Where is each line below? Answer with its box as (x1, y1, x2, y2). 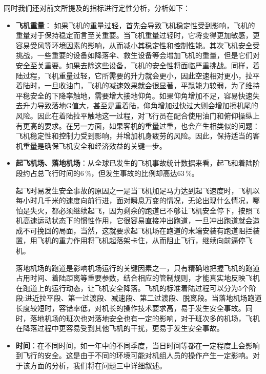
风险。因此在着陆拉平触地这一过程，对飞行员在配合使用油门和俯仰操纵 (15, 110, 253, 121)
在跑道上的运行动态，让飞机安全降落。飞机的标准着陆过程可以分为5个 (15, 282, 249, 293)
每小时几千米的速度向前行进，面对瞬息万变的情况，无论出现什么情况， (15, 195, 253, 206)
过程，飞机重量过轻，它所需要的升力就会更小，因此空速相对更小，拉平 (23, 70, 260, 81)
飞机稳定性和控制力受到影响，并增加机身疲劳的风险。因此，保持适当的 (15, 130, 253, 141)
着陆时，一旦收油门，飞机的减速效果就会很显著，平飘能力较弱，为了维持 (15, 80, 260, 91)
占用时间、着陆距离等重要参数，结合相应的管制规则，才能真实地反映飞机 (15, 272, 260, 283)
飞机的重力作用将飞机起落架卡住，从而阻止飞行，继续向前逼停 (37, 235, 245, 246)
